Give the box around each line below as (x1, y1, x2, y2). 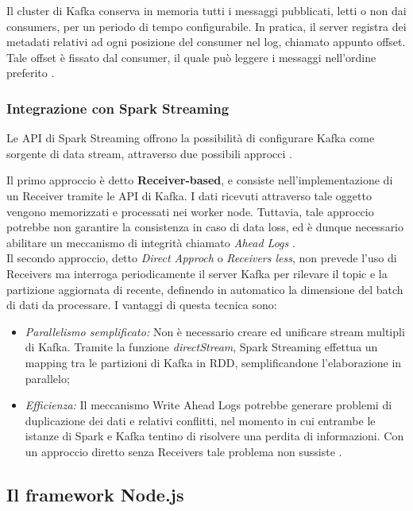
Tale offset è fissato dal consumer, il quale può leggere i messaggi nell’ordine (6, 48, 376, 65)
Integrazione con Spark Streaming (6, 98, 230, 118)
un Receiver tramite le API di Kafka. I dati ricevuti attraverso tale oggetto (6, 187, 372, 203)
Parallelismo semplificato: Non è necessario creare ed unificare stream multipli (25, 323, 405, 339)
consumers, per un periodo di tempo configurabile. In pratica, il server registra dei (6, 17, 407, 34)
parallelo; (25, 370, 70, 386)
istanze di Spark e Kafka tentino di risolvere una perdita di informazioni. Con (25, 428, 404, 444)
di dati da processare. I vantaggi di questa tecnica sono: (6, 296, 277, 313)
